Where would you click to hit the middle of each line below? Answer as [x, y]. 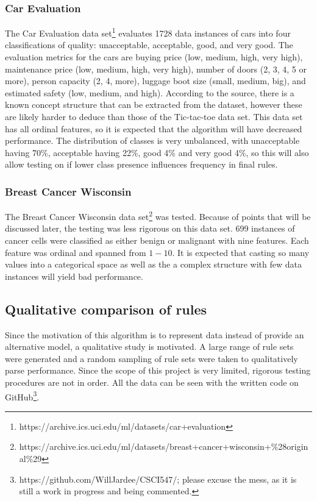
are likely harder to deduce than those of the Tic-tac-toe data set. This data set [154, 117]
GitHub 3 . [22, 396]
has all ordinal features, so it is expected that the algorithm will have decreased [154, 128]
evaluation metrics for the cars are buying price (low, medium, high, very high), [154, 57]
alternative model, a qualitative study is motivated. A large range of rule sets [149, 346]
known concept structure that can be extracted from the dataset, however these [154, 105]
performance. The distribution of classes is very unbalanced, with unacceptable [152, 140]
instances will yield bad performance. [74, 276]
